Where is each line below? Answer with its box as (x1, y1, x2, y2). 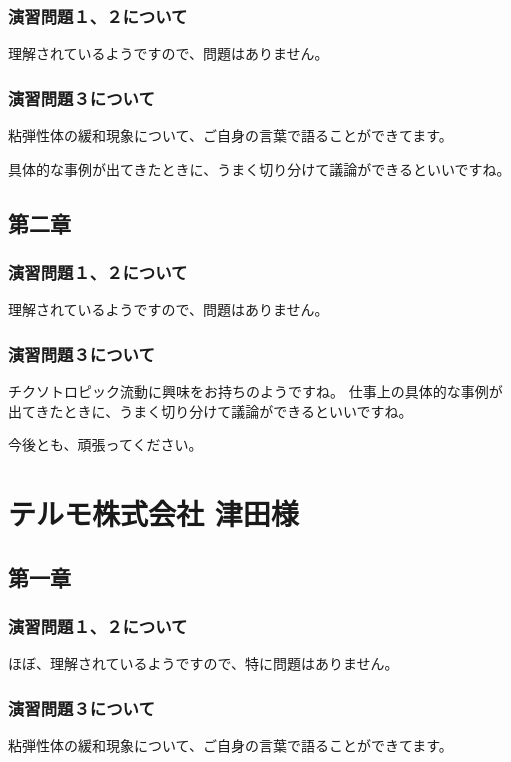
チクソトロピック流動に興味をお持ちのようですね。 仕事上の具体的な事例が (8, 381, 503, 402)
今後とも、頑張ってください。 (8, 434, 203, 455)
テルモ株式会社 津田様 (8, 493, 299, 533)
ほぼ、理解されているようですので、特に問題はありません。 (8, 653, 399, 674)
